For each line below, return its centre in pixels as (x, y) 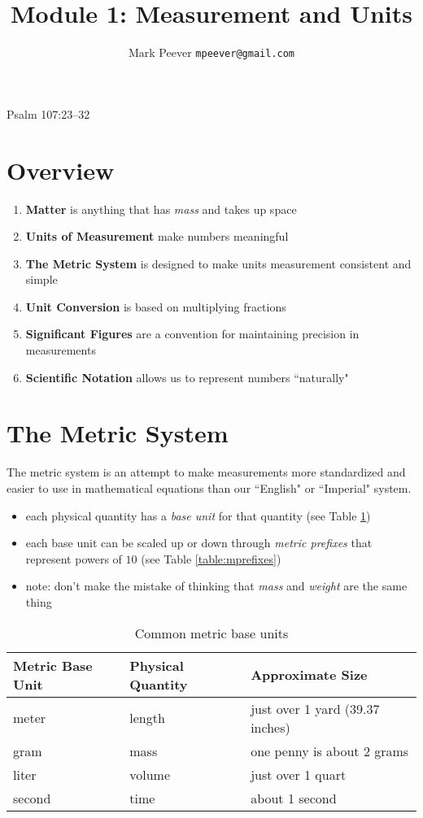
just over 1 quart (299, 774)
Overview (61, 170)
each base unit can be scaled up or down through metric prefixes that (199, 543)
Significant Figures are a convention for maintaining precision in (192, 334)
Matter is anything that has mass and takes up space (161, 209)
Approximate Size (309, 675)
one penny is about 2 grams (330, 751)
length (147, 718)
